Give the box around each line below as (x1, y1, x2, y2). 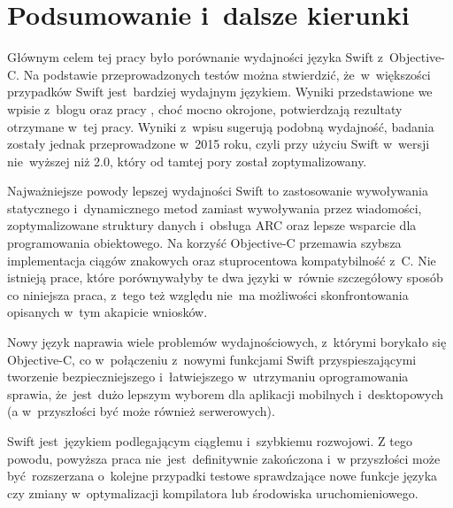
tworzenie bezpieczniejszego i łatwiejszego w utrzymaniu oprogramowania (7, 367, 409, 386)
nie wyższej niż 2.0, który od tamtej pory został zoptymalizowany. (7, 151, 367, 170)
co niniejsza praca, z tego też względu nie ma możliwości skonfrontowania (7, 285, 409, 304)
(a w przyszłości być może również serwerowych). (7, 402, 275, 420)
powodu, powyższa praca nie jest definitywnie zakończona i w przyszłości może (7, 449, 441, 467)
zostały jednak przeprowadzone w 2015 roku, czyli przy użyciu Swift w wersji (7, 135, 430, 153)
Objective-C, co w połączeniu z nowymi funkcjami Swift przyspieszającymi (7, 350, 417, 368)
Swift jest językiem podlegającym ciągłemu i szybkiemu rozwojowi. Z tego (7, 432, 412, 450)
